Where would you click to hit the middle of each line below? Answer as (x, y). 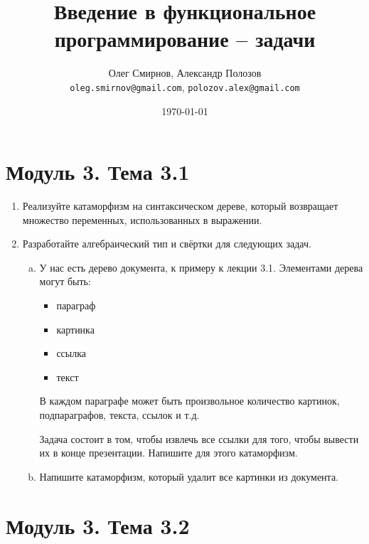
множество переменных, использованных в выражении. (142, 219)
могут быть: (65, 281)
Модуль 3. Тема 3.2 (98, 525)
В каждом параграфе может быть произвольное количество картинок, (189, 401)
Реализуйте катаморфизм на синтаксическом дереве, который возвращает (180, 206)
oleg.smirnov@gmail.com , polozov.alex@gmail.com (185, 86)
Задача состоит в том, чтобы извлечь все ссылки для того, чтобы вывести (199, 438)
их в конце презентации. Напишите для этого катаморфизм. (169, 453)
